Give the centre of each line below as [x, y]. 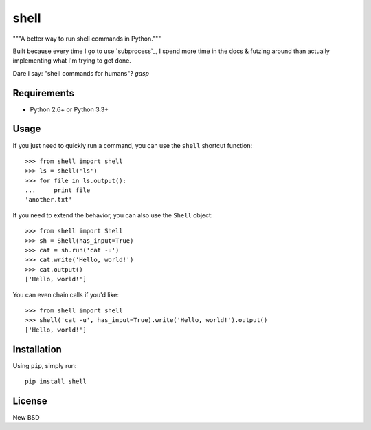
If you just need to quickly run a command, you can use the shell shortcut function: [133, 145]
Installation [37, 349]
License [30, 401]
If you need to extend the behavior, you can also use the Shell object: [113, 215]
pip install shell [56, 381]
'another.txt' [48, 200]
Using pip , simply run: [45, 365]
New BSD [26, 417]
